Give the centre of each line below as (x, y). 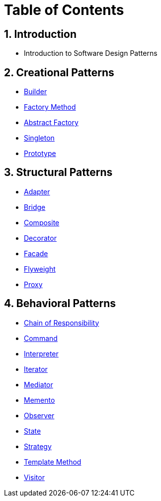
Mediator (39, 384)
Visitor (34, 477)
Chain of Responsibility (62, 323)
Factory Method (50, 107)
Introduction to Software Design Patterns (91, 53)
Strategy (38, 446)
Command (41, 338)
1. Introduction (40, 34)
